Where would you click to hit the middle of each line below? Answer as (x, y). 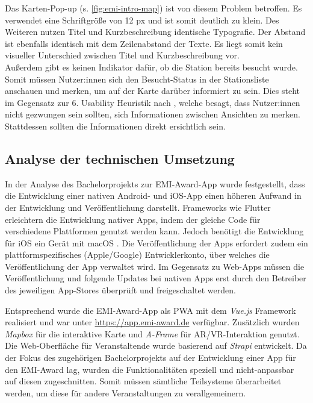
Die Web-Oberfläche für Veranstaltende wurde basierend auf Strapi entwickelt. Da (156, 345)
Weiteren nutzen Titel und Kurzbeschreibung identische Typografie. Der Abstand (155, 32)
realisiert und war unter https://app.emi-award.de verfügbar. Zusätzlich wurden (152, 322)
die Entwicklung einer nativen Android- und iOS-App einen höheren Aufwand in (153, 195)
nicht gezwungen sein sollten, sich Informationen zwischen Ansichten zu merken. (153, 114)
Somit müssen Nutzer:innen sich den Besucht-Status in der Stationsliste (137, 79)
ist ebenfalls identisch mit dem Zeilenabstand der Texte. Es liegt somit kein (144, 43)
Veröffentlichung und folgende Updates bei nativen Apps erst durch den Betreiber (156, 278)
